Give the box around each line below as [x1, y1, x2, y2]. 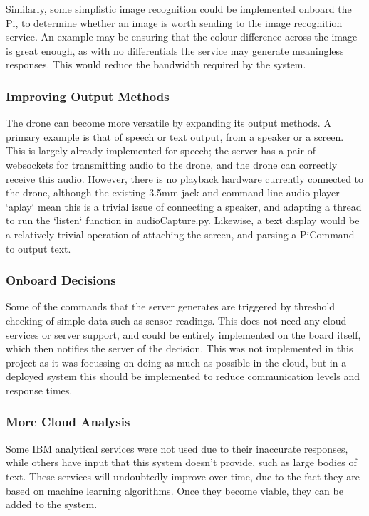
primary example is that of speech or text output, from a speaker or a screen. [6, 129, 344, 144]
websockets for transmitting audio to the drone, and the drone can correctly [6, 157, 338, 172]
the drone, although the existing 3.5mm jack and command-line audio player [6, 185, 340, 200]
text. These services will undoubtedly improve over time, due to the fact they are [6, 468, 360, 483]
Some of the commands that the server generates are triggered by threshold [6, 299, 336, 314]
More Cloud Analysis [6, 413, 130, 431]
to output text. [6, 241, 71, 256]
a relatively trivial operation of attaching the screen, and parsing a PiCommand [6, 226, 355, 241]
